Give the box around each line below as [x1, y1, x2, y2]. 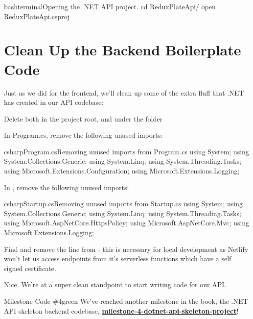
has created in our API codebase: [4, 97, 104, 107]
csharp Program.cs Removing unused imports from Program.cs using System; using [4, 146, 249, 156]
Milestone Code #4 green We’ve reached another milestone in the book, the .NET [4, 296, 248, 306]
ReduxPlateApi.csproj [4, 11, 70, 21]
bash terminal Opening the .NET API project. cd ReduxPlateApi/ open [4, 1, 216, 11]
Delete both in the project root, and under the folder [4, 113, 162, 123]
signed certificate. [4, 263, 56, 273]
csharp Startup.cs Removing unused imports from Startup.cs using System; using [4, 198, 243, 209]
